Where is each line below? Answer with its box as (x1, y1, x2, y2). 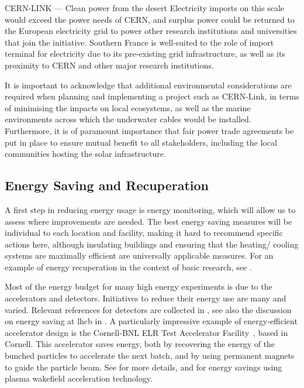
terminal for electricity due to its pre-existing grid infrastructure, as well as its (5, 47, 285, 60)
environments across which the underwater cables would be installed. (5, 113, 251, 125)
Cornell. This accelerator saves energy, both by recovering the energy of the (5, 338, 275, 350)
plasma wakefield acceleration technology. (5, 372, 153, 384)
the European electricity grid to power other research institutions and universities (5, 25, 297, 37)
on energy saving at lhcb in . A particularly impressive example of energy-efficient (5, 315, 298, 327)
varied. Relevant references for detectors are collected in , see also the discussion (5, 303, 292, 315)
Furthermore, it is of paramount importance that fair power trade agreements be (5, 124, 294, 136)
